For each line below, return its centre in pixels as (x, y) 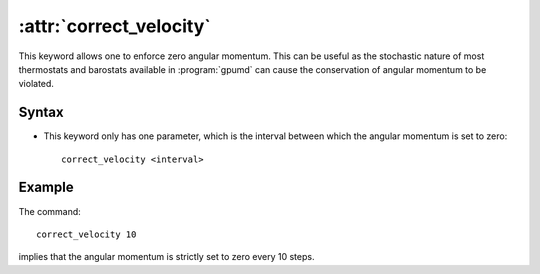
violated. (36, 84)
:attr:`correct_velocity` (115, 26)
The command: (50, 211)
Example (46, 187)
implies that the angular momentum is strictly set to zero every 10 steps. (166, 257)
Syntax (41, 112)
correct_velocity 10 (86, 234)
